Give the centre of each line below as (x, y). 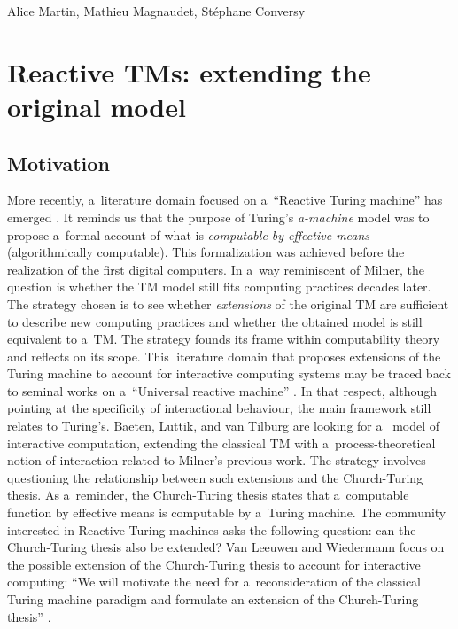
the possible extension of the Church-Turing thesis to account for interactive (214, 564)
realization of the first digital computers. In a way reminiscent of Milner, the (216, 269)
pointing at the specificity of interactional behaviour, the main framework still (219, 408)
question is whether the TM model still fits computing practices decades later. (219, 287)
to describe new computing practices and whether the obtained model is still (215, 321)
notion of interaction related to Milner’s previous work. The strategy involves (217, 460)
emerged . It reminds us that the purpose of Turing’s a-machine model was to (218, 217)
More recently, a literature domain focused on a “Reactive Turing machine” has (225, 200)
